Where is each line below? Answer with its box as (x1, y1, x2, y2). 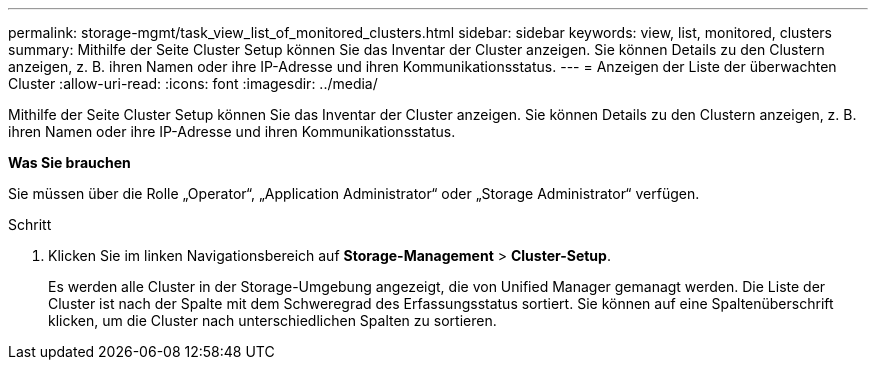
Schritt (8, 216, 52, 233)
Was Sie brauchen (8, 154, 131, 171)
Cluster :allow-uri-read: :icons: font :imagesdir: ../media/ (8, 75, 378, 92)
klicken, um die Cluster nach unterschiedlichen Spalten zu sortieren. (48, 312, 497, 329)
